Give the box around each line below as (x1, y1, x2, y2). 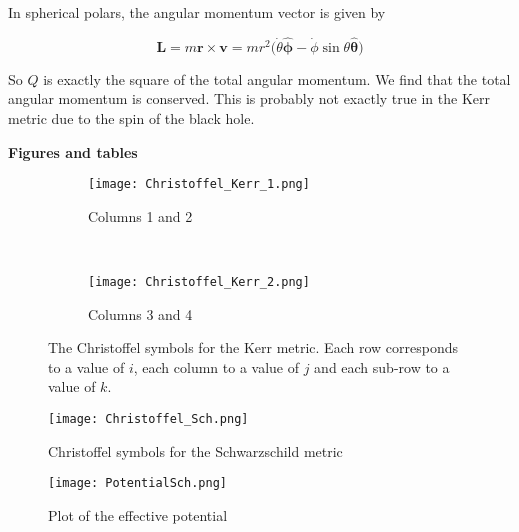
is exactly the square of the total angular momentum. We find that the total (43, 68, 511, 89)
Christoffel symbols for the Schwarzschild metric (48, 440, 343, 461)
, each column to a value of (133, 356, 299, 377)
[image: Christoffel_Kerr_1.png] (88, 177, 310, 192)
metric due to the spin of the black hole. (8, 108, 255, 128)
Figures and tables (8, 141, 138, 162)
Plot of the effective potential (48, 504, 228, 525)
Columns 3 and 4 (88, 303, 193, 324)
